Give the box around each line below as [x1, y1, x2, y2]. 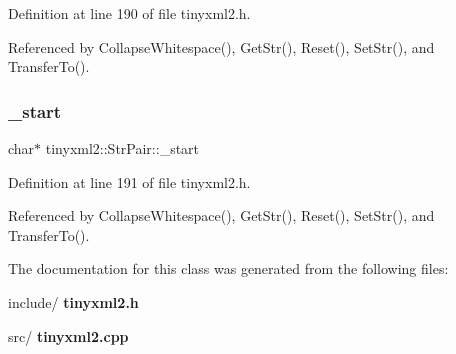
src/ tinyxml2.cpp [8, 325, 129, 346]
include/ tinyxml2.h [8, 291, 139, 312]
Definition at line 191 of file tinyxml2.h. [8, 171, 251, 192]
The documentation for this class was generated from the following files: [8, 258, 449, 279]
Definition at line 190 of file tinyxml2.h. [8, 3, 251, 23]
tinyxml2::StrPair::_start [45, 138, 200, 158]
